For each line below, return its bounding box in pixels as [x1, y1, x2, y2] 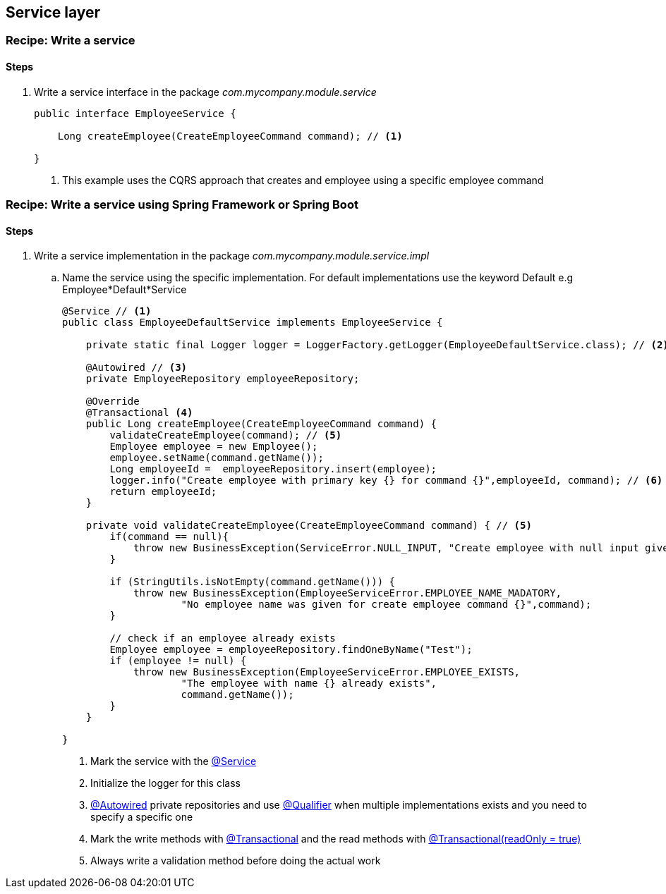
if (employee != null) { [109, 655, 247, 667]
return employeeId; [109, 486, 217, 498]
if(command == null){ [109, 531, 229, 543]
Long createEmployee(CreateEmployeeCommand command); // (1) [57, 130, 403, 142]
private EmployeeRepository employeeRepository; [85, 373, 360, 385]
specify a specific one [90, 811, 193, 823]
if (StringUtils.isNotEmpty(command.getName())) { [109, 576, 396, 588]
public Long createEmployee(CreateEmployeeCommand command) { [85, 418, 437, 430]
